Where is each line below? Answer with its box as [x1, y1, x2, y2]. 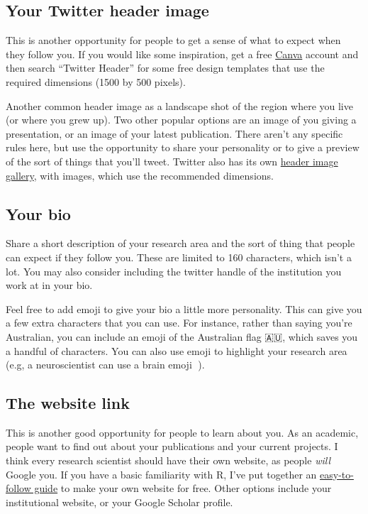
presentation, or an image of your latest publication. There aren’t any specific [6, 126, 343, 141]
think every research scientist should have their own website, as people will [6, 453, 330, 468]
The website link [6, 392, 130, 414]
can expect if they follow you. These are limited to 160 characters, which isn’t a [6, 249, 352, 264]
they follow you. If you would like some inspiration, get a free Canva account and [6, 46, 359, 61]
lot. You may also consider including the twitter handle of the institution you [6, 263, 342, 278]
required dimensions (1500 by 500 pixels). [6, 74, 186, 89]
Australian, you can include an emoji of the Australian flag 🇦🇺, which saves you [6, 329, 358, 344]
